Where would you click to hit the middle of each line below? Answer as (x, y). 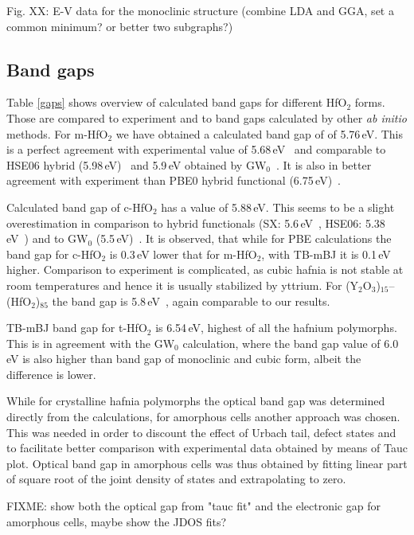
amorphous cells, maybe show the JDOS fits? (117, 521)
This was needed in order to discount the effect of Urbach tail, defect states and (201, 432)
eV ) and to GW (47, 238)
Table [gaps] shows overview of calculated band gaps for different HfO (177, 102)
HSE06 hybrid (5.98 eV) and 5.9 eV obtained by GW (137, 164)
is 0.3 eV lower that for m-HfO (183, 254)
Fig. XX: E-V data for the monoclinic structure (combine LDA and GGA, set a (200, 10)
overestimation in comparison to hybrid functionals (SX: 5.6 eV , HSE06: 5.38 (196, 223)
